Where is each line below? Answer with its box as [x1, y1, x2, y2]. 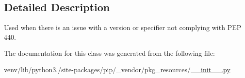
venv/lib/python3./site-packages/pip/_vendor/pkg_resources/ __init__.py [4, 64, 230, 74]
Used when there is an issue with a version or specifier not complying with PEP [4, 22, 242, 32]
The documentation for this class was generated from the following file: [4, 48, 215, 58]
